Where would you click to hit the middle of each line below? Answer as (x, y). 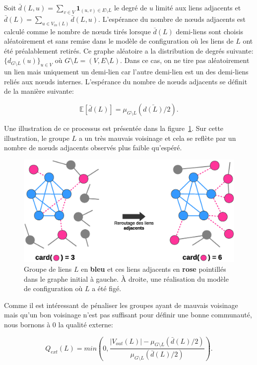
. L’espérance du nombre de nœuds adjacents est (172, 19)
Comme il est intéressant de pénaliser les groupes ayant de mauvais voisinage (121, 305)
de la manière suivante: (39, 91)
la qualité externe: (86, 324)
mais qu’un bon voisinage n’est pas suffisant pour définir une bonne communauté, (128, 315)
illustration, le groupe (37, 138)
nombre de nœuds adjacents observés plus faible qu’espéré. (93, 148)
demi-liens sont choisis (210, 31)
